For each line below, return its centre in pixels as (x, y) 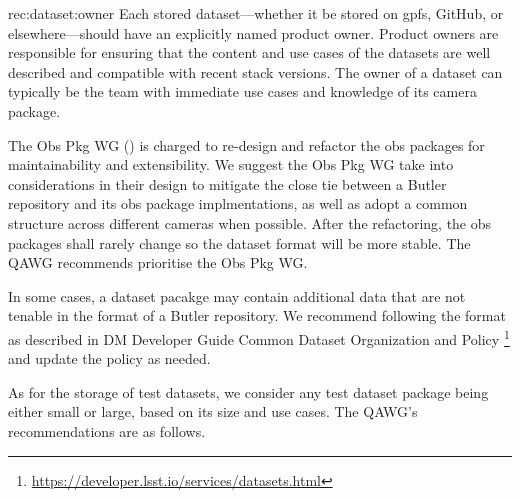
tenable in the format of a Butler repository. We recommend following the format (257, 315)
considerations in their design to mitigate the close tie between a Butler (227, 183)
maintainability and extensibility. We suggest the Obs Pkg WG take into (231, 164)
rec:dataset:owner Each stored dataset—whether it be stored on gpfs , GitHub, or (256, 13)
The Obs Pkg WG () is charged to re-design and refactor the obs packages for (246, 144)
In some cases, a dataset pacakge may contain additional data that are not (237, 295)
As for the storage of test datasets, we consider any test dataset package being (248, 391)
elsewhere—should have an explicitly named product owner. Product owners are (253, 32)
